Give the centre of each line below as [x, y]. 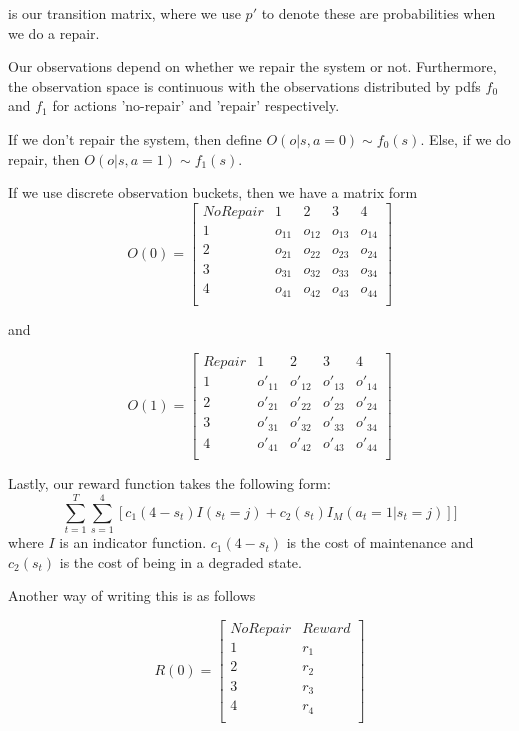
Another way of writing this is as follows [132, 595]
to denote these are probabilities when [378, 13]
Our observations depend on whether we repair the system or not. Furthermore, [252, 66]
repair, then [44, 158]
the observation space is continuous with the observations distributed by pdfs [244, 85]
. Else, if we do [465, 138]
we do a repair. [54, 32]
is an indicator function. [133, 542]
